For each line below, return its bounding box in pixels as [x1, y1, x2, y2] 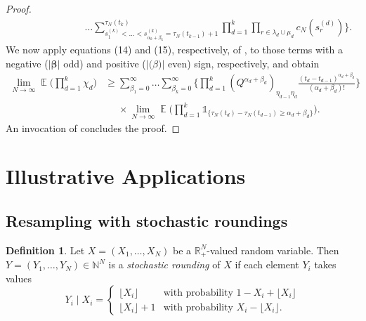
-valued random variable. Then [207, 242, 339, 257]
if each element [235, 257, 299, 272]
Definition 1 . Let [6, 242, 85, 257]
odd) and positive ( [63, 55, 146, 70]
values [6, 270, 32, 285]
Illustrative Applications [6, 162, 246, 190]
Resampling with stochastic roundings [6, 209, 288, 231]
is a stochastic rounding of [108, 257, 221, 272]
